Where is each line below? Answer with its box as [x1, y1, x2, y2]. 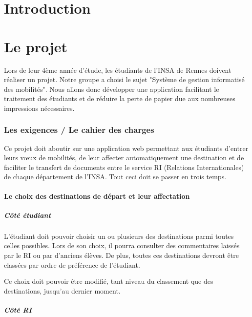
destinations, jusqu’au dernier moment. [4, 285, 121, 296]
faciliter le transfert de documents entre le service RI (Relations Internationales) [4, 162, 244, 172]
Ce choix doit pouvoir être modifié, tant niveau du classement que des [4, 276, 213, 286]
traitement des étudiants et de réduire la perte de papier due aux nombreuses [4, 93, 235, 104]
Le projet [4, 36, 68, 56]
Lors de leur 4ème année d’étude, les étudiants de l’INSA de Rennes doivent [4, 64, 231, 75]
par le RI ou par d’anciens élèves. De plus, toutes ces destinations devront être [4, 250, 239, 260]
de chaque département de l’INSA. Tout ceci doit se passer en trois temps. [4, 171, 227, 182]
